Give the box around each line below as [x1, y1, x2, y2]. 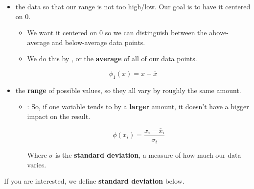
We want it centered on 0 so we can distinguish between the [27, 27, 207, 38]
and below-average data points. [51, 37, 145, 47]
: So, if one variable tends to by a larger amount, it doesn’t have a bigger [27, 101, 249, 112]
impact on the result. [27, 111, 91, 121]
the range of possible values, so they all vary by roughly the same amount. [15, 85, 241, 95]
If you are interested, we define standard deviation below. [4, 176, 185, 186]
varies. [27, 159, 46, 169]
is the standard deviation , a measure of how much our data [55, 150, 241, 160]
